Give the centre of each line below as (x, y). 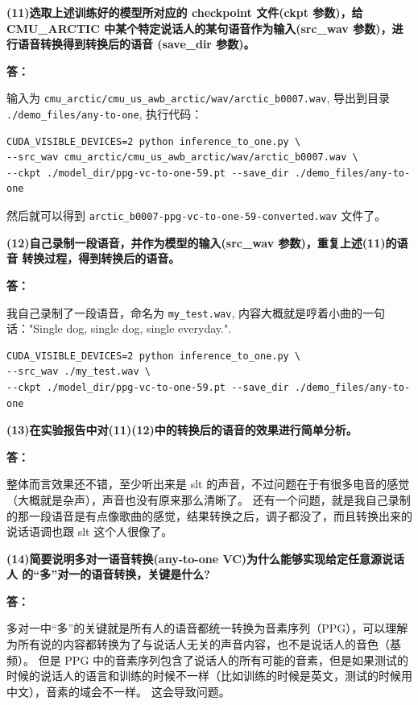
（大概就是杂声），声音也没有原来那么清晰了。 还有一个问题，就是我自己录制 (209, 499)
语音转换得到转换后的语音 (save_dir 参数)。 (136, 44)
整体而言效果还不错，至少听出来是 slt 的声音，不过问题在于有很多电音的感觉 (208, 484)
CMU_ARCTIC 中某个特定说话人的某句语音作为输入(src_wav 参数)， (199, 28)
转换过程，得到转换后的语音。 (101, 258)
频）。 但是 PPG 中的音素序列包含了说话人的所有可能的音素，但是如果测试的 (208, 659)
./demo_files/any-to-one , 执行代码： (105, 114)
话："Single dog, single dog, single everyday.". (119, 328)
